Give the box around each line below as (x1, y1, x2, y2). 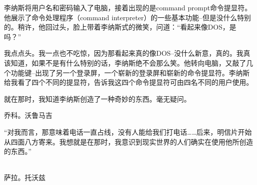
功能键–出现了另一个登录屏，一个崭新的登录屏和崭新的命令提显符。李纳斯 (10, 67, 250, 77)
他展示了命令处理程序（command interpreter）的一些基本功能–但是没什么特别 (4, 12, 251, 22)
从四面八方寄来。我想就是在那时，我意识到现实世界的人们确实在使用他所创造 (4, 136, 253, 147)
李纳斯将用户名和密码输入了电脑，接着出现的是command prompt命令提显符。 (4, 2, 252, 12)
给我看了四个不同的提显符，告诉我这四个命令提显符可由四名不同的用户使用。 (4, 77, 253, 87)
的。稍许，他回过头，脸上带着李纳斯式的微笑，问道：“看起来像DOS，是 (4, 22, 236, 32)
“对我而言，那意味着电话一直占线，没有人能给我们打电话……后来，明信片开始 (4, 126, 252, 137)
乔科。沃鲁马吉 (4, 110, 52, 120)
